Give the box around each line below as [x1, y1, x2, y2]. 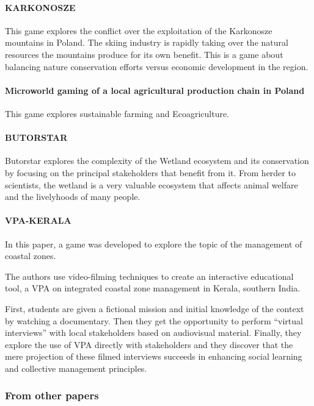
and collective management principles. [5, 361, 147, 374]
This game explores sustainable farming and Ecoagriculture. [5, 107, 230, 119]
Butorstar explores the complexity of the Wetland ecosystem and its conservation [5, 154, 309, 167]
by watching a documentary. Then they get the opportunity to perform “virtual [5, 314, 303, 327]
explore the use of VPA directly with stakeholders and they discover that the [5, 338, 293, 351]
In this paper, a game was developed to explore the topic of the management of [5, 237, 302, 250]
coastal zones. [5, 249, 56, 262]
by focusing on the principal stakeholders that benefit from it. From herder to [5, 166, 296, 179]
